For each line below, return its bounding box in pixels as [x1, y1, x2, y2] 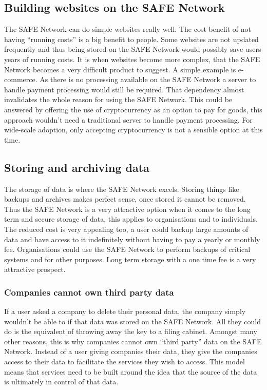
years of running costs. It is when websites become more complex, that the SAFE [4, 53, 260, 64]
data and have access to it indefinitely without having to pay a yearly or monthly [4, 233, 260, 244]
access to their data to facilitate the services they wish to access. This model [4, 356, 245, 367]
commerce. [4, 74, 37, 85]
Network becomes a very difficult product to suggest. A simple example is [4, 64, 236, 74]
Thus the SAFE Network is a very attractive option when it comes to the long [4, 203, 251, 214]
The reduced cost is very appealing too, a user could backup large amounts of [4, 223, 249, 234]
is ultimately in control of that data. [4, 376, 119, 387]
